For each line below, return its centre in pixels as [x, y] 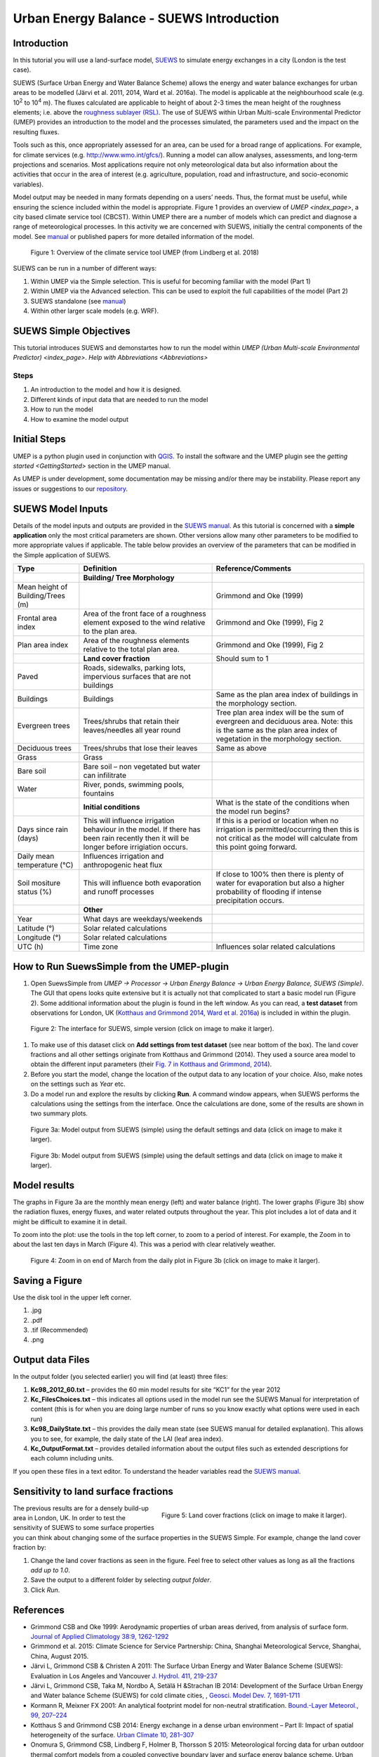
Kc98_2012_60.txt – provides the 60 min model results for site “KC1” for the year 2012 [155, 1389]
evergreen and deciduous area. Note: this [285, 722]
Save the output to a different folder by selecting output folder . [121, 1580]
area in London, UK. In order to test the [69, 1518]
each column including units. [72, 1458]
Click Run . [45, 1590]
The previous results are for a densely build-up [81, 1508]
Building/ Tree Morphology [129, 578]
